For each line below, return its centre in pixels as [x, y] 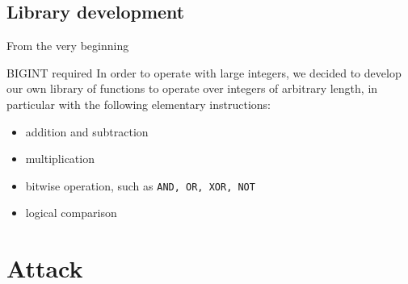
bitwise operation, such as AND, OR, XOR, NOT [140, 185]
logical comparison [71, 213]
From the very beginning [68, 46]
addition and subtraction [87, 131]
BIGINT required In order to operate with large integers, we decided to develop [204, 72]
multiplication [60, 159]
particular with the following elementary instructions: [139, 104]
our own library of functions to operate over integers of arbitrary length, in [192, 88]
